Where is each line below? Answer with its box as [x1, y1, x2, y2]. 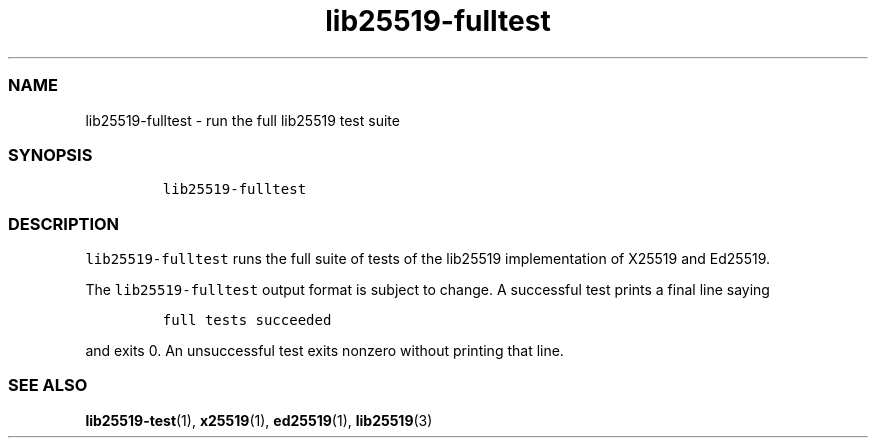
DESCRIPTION [8, 213, 120, 234]
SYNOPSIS [8, 144, 93, 165]
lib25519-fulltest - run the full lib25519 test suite [85, 111, 400, 129]
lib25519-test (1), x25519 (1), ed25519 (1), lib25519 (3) [85, 411, 433, 429]
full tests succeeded [162, 312, 332, 328]
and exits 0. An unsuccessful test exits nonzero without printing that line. [85, 342, 564, 359]
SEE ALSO [8, 375, 88, 396]
